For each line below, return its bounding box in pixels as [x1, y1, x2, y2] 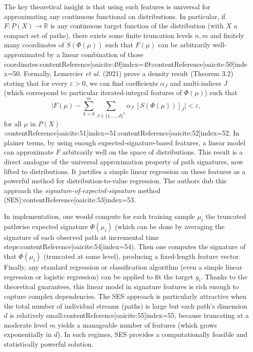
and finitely [210, 30, 244, 40]
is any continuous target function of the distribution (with [50, 20, 224, 31]
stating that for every [4, 78, 68, 88]
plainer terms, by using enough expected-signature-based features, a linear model [4, 137, 246, 147]
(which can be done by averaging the [115, 221, 225, 231]
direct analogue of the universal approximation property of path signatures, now [4, 156, 243, 166]
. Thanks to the [200, 271, 248, 281]
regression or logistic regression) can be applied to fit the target [4, 271, 194, 281]
